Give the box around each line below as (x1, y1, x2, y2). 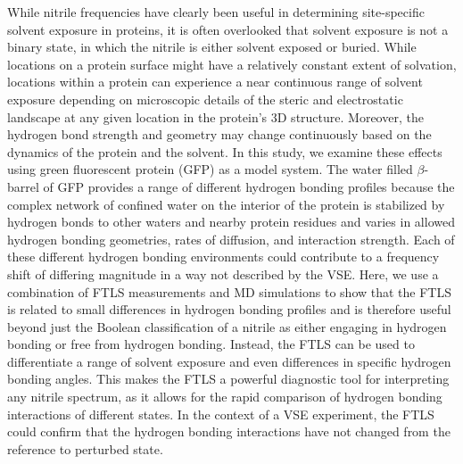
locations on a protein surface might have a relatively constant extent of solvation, (7, 54, 457, 73)
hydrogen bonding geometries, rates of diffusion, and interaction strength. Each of (7, 229, 455, 248)
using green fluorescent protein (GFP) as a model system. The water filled (7, 160, 413, 178)
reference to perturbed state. (7, 439, 163, 458)
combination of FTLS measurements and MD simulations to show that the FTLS (7, 282, 451, 301)
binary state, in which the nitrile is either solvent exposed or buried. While (7, 37, 417, 56)
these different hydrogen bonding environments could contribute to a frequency (7, 247, 440, 266)
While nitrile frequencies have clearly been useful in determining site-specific (7, 3, 425, 21)
